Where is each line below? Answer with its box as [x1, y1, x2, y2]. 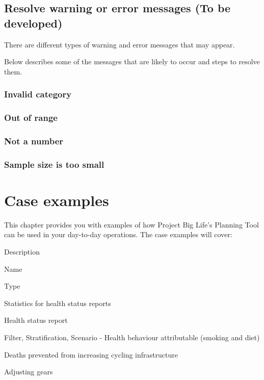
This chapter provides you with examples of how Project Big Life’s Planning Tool [4, 219, 259, 230]
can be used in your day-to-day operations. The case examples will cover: [4, 229, 232, 240]
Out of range [4, 111, 58, 124]
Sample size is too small [4, 158, 104, 170]
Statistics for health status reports [4, 297, 111, 308]
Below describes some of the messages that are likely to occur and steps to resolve [4, 56, 260, 67]
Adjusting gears [4, 366, 53, 377]
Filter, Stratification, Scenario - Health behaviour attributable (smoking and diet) [4, 332, 260, 343]
